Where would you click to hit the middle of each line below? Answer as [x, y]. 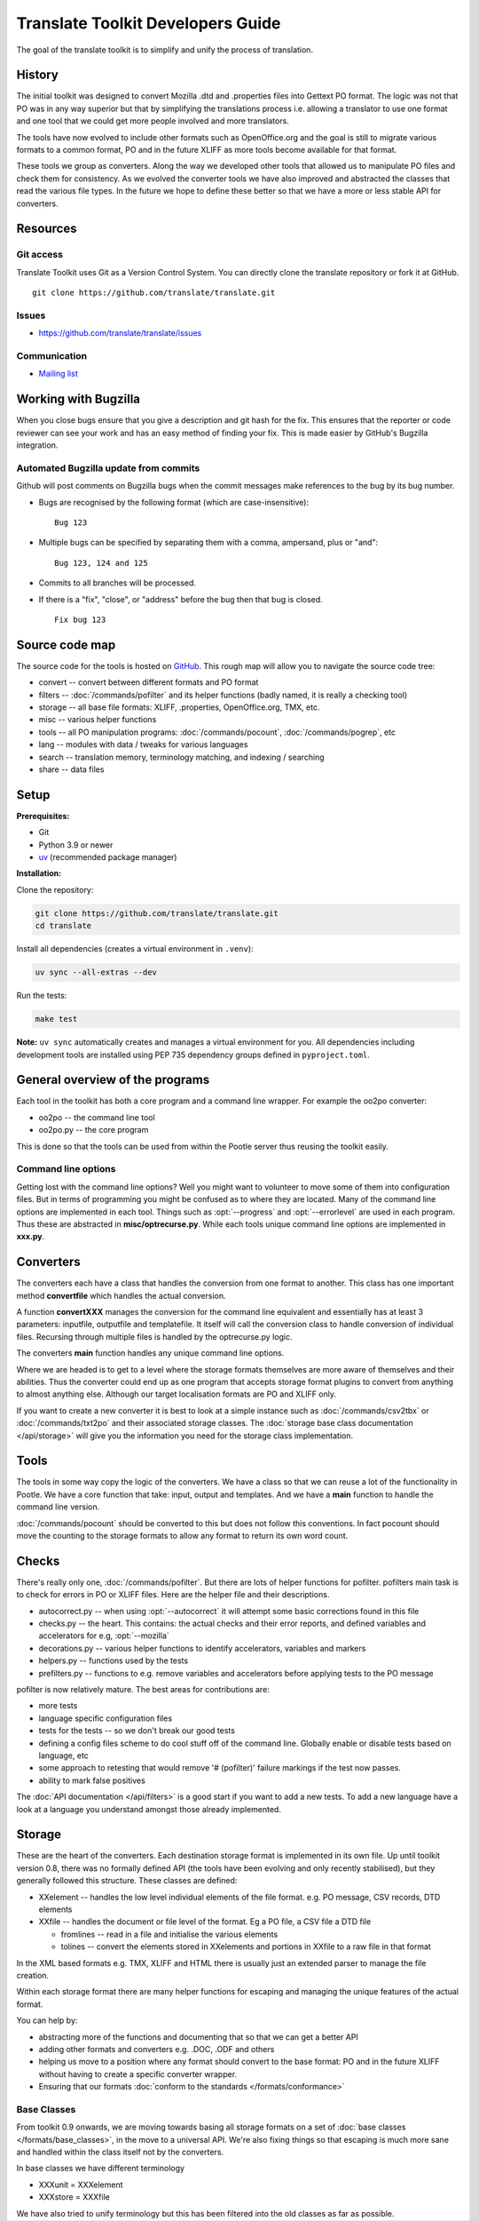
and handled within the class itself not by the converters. [120, 2152]
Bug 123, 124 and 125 [101, 563]
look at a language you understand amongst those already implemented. [149, 1809]
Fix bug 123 [80, 619]
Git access [40, 255]
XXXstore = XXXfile [74, 2197]
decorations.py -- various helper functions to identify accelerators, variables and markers [202, 1648]
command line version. [58, 1507]
